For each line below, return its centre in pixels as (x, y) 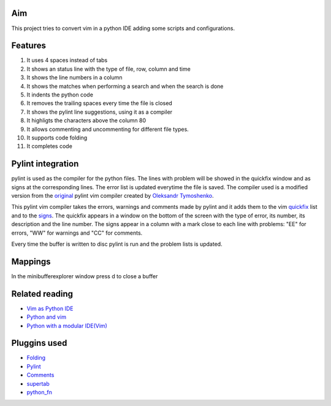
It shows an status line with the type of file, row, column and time (109, 69)
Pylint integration (45, 164)
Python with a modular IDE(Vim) (67, 326)
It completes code (50, 146)
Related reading (42, 294)
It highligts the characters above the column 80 (86, 120)
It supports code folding (57, 138)
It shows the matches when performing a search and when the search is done (125, 86)
